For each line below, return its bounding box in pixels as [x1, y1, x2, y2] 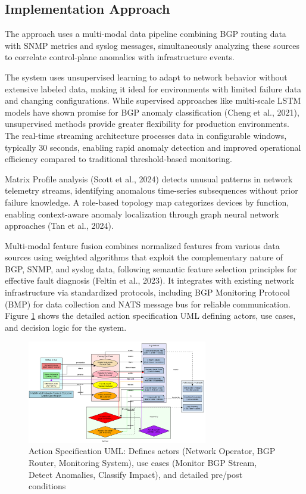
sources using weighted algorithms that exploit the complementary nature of [5, 251, 283, 263]
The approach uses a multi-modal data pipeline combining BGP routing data [5, 27, 286, 40]
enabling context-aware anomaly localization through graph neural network [5, 207, 279, 220]
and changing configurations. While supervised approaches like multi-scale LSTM [5, 94, 301, 107]
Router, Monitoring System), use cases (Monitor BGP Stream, [29, 456, 257, 468]
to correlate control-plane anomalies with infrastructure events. [5, 51, 235, 63]
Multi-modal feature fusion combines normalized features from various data [5, 239, 280, 251]
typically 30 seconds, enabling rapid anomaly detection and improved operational [5, 141, 301, 153]
